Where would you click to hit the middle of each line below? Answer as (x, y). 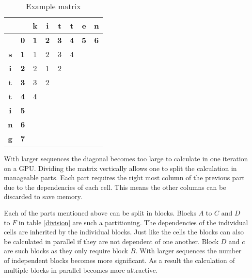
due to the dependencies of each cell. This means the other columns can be (115, 187)
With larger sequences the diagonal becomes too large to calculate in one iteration (126, 158)
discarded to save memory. (43, 196)
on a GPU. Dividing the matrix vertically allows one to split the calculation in (120, 168)
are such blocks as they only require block (66, 251)
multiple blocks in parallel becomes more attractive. (81, 270)
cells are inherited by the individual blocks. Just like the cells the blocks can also (124, 232)
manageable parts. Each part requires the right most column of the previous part (124, 178)
